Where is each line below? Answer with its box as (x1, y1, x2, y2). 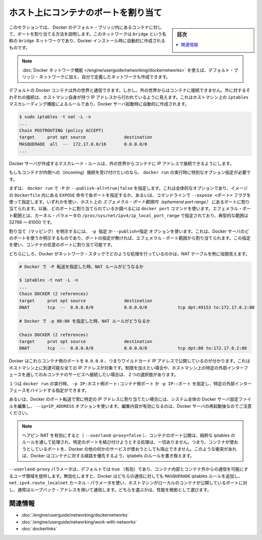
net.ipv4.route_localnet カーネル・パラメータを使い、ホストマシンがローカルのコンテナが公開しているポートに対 (9, 480, 247, 486)
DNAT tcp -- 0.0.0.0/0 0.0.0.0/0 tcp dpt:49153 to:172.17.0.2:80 (19, 305, 255, 310)
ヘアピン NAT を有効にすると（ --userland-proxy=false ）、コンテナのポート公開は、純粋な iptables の (22, 432, 235, 438)
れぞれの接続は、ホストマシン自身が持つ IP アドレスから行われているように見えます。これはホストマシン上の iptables (9, 94, 249, 100)
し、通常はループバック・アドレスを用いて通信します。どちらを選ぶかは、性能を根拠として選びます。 (9, 486, 212, 492)
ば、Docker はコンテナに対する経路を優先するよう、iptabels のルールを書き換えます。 (22, 453, 195, 459)
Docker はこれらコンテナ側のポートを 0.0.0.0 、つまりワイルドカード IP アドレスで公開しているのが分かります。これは (9, 358, 250, 364)
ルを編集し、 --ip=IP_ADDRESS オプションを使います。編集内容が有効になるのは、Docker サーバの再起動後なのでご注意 (9, 403, 252, 409)
